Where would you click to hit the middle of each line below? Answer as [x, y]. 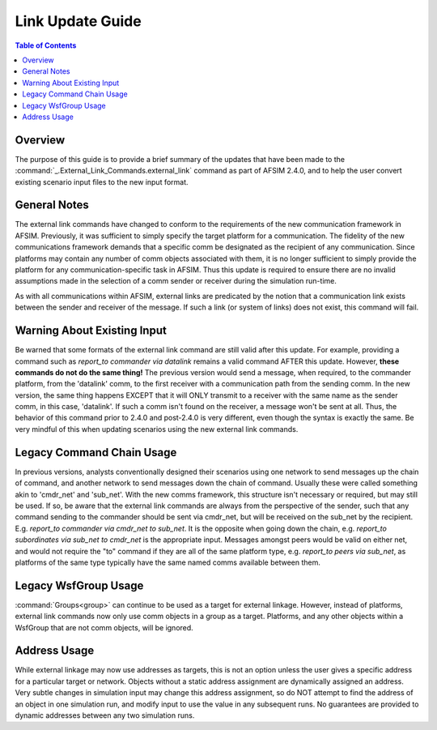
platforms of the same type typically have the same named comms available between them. [168, 562]
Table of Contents [46, 45]
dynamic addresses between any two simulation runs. [105, 715]
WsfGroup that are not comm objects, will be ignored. [104, 627]
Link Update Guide [78, 21]
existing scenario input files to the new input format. [102, 181]
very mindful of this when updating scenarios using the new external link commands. [157, 429]
